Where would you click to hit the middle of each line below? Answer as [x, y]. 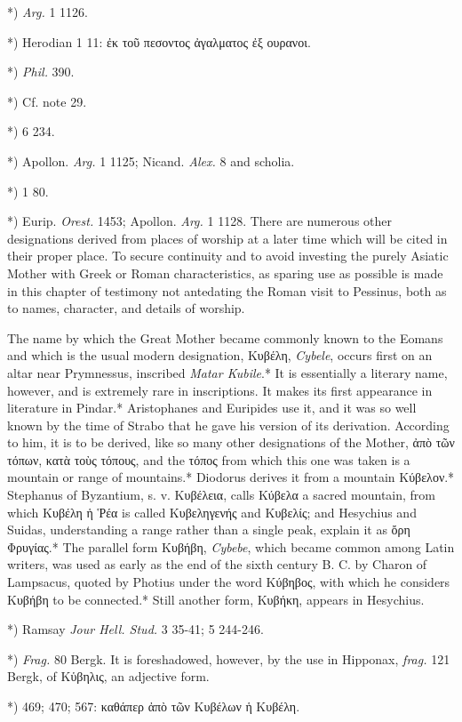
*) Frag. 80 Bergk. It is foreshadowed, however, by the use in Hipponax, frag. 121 [229, 658]
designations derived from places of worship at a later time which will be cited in [227, 238]
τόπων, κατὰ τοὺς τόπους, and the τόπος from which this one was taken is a [209, 459]
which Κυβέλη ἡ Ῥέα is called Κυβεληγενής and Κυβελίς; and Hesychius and [212, 512]
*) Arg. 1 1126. [48, 12]
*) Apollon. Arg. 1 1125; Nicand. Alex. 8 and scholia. [151, 160]
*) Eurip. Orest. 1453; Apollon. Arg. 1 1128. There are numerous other [199, 221]
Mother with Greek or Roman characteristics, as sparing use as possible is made [225, 273]
